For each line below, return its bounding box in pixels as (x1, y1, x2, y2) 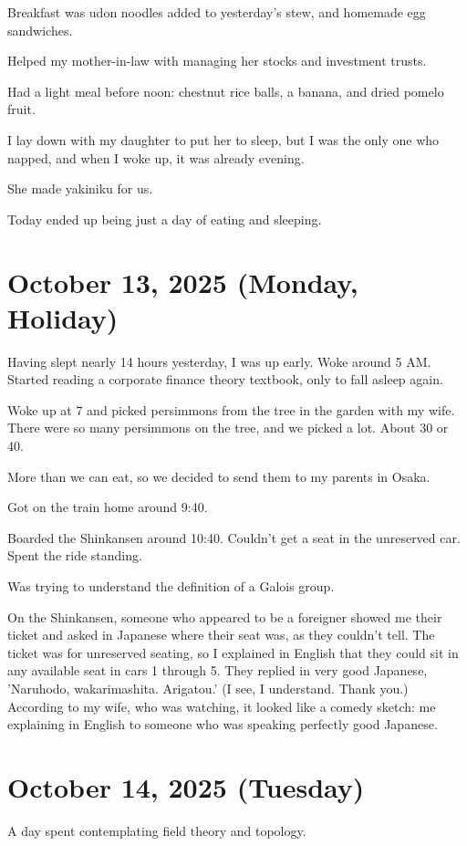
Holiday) (7, 298, 119, 336)
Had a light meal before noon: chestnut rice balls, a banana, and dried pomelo (7, 81, 444, 100)
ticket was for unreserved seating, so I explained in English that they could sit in (7, 642, 459, 662)
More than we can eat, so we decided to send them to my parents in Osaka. (7, 466, 431, 486)
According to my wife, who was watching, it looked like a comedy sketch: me (7, 696, 436, 715)
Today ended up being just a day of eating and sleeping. (7, 209, 322, 228)
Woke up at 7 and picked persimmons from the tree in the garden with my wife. (7, 400, 455, 419)
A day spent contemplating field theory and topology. (7, 820, 306, 840)
